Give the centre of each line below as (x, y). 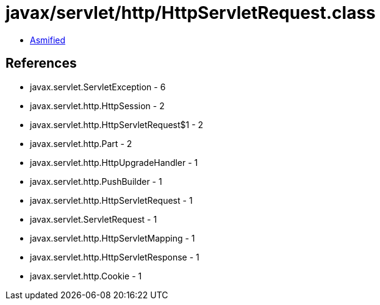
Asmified (48, 40)
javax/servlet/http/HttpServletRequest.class (191, 13)
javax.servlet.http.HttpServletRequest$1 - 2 (117, 124)
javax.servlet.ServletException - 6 (98, 87)
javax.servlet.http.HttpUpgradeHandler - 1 (114, 162)
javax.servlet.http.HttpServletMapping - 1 (113, 238)
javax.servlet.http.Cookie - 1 (86, 276)
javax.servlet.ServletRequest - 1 (94, 219)
